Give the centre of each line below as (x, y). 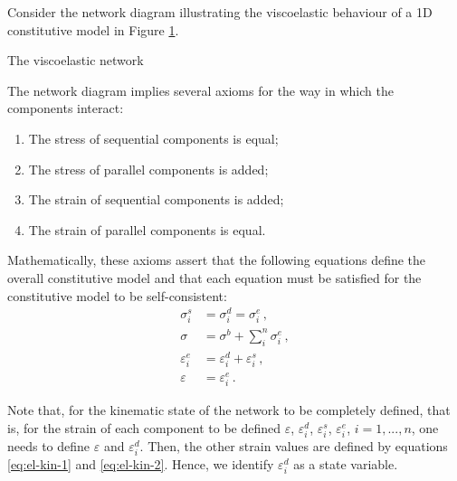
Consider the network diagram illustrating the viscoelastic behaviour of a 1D (220, 12)
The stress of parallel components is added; (148, 169)
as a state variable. (346, 464)
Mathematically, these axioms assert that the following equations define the (217, 260)
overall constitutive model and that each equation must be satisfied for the (214, 277)
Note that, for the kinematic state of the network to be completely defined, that (229, 410)
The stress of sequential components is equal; (153, 138)
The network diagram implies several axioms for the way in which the (200, 90)
